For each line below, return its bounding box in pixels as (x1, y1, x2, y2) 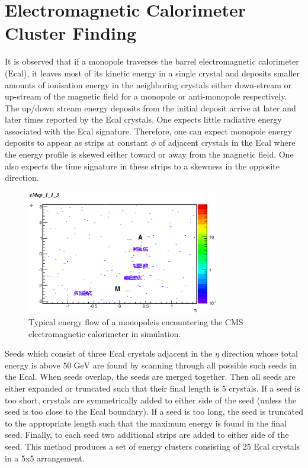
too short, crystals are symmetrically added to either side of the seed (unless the (5, 393, 296, 406)
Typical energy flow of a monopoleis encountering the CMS (28, 316, 243, 328)
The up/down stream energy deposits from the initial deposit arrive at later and (5, 101, 296, 114)
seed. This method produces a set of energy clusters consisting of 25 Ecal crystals (5, 440, 300, 452)
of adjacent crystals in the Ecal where (158, 136, 296, 149)
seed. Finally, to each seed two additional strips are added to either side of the (5, 428, 289, 441)
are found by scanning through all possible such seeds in (92, 358, 297, 371)
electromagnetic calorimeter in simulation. (28, 327, 181, 339)
